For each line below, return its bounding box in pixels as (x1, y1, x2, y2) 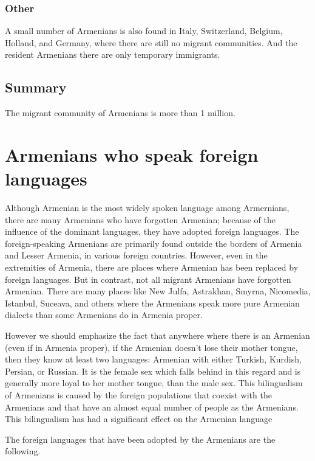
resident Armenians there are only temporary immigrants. (5, 48, 220, 61)
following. (5, 445, 41, 457)
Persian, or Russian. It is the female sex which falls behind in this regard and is (5, 364, 301, 377)
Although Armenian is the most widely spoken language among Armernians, (5, 201, 290, 214)
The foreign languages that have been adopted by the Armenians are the (5, 432, 276, 445)
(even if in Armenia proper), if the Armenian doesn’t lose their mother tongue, (5, 341, 298, 353)
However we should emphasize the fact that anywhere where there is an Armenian (5, 329, 310, 342)
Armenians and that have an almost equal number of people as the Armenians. (5, 400, 299, 413)
